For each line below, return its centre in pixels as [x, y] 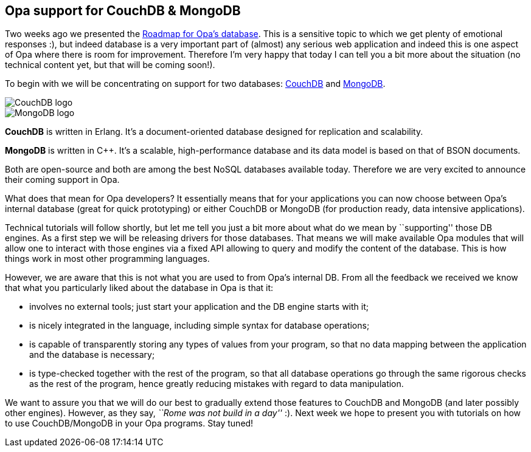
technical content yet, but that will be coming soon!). [110, 65]
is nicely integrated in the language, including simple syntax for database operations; [200, 326]
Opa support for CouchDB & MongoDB [123, 11]
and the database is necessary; [92, 355]
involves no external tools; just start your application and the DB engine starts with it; [199, 307]
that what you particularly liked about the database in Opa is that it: [139, 288]
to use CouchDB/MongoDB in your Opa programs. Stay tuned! [129, 423]
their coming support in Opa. [62, 180]
